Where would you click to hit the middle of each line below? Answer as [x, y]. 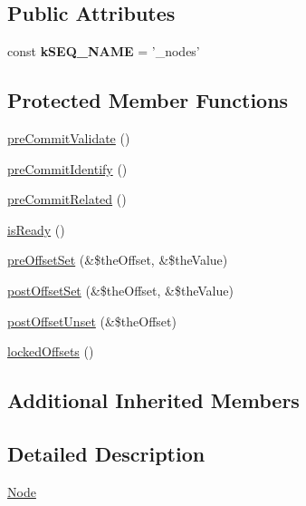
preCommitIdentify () [67, 168]
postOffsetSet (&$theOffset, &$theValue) [120, 290]
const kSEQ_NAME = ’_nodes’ [104, 51]
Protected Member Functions [148, 100]
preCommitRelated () [67, 199]
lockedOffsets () [51, 351]
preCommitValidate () [69, 138]
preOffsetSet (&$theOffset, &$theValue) [118, 260]
